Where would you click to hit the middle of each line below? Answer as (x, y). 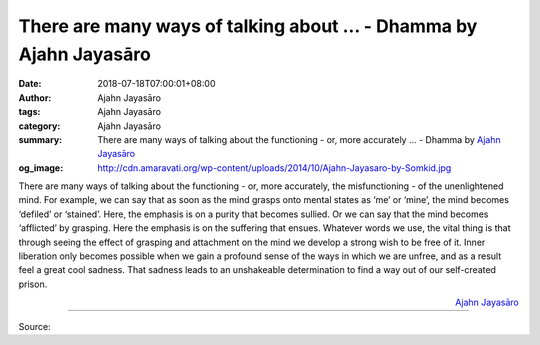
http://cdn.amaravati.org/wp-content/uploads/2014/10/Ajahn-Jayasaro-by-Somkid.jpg (274, 167)
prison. (33, 284)
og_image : (41, 167)
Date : (30, 84)
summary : (40, 139)
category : (39, 126)
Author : (35, 97)
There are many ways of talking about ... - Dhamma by (248, 26)
